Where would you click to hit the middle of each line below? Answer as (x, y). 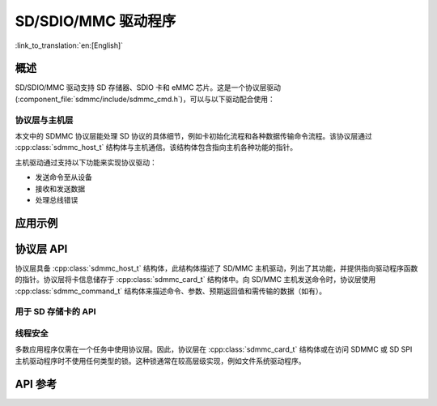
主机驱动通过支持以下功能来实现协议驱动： (86, 162)
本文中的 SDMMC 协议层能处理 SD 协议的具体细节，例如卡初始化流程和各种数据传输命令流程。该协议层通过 (193, 136)
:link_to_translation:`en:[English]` (69, 45)
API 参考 (36, 384)
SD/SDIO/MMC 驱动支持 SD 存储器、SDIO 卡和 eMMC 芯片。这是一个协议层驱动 (148, 88)
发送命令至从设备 (64, 177)
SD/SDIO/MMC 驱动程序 (95, 21)
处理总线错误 (57, 199)
